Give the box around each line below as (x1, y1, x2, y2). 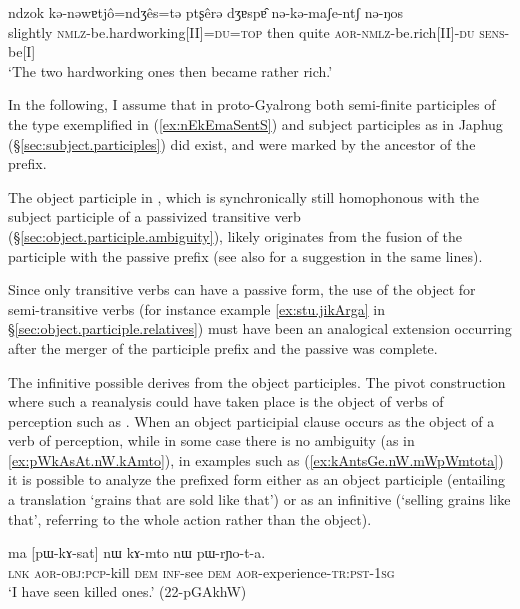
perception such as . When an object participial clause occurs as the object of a (8, 410, 495, 431)
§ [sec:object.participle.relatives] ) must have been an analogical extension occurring (8, 318, 512, 339)
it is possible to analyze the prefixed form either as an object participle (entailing (8, 469, 506, 490)
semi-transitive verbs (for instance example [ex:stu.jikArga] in (8, 298, 386, 319)
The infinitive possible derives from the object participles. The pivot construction (8, 371, 506, 392)
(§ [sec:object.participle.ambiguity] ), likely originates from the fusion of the (8, 225, 463, 246)
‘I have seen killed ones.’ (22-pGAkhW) (8, 581, 247, 602)
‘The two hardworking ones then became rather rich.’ (8, 60, 333, 81)
